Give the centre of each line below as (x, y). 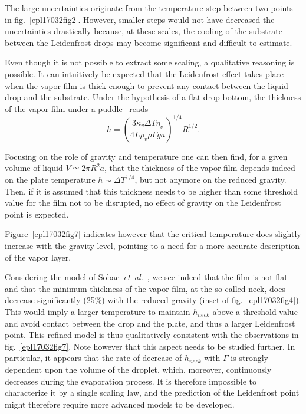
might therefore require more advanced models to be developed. (120, 404)
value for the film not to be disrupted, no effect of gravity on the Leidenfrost (143, 203)
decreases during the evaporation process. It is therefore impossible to (131, 381)
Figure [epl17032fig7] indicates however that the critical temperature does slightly (153, 234)
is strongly (249, 358)
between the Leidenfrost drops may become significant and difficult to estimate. (149, 42)
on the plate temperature (50, 180)
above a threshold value (255, 311)
